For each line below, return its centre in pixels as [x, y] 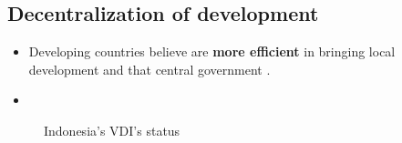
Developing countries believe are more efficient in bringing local [212, 51]
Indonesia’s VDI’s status [112, 130]
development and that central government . [149, 69]
